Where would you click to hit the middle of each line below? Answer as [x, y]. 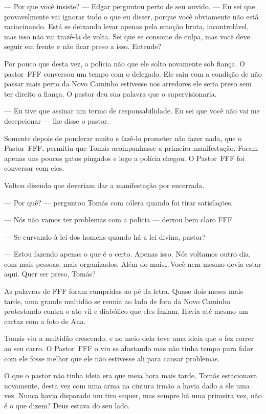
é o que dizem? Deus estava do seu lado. [67, 405]
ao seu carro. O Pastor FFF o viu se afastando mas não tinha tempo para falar [129, 348]
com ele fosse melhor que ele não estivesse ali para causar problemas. [112, 358]
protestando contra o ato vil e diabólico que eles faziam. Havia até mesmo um [126, 311]
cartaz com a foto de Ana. [45, 321]
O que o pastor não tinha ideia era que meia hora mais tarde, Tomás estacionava [131, 375]
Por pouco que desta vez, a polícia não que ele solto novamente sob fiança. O [125, 63]
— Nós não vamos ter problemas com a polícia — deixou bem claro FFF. [119, 220]
